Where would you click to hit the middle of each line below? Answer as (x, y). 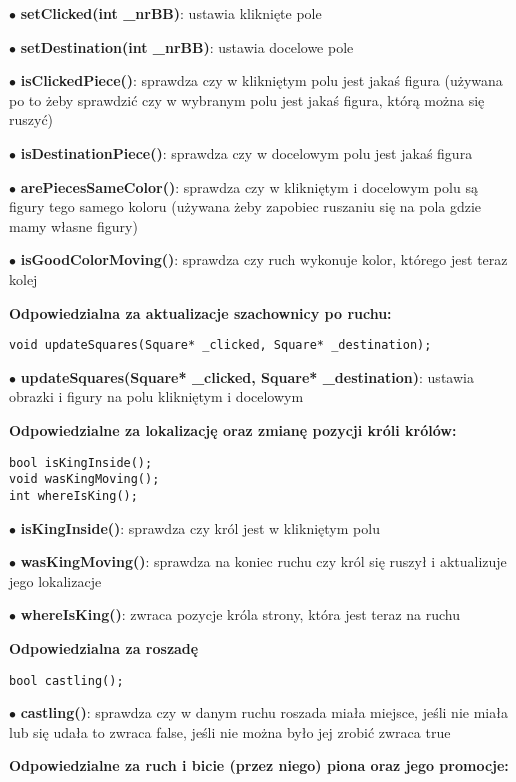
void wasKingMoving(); (84, 479)
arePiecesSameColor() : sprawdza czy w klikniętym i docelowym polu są (249, 186)
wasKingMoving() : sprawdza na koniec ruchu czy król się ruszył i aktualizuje (263, 561)
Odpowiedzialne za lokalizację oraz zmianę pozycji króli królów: (233, 429)
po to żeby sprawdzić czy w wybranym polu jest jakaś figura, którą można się (247, 99)
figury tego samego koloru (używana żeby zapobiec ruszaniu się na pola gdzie (245, 206)
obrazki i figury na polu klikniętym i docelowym (156, 396)
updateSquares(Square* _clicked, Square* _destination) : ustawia (247, 376)
